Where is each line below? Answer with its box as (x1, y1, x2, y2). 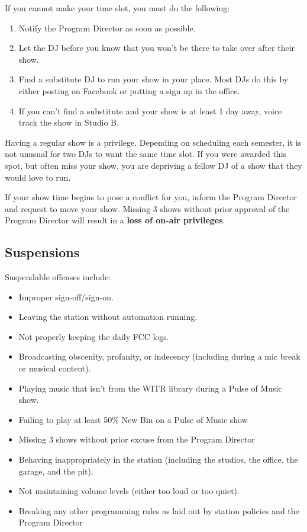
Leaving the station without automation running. (18, 310, 198, 323)
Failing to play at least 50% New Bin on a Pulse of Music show (18, 413, 248, 425)
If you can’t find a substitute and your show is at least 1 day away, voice (18, 104, 282, 117)
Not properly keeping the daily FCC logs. (18, 330, 169, 342)
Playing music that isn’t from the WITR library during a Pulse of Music (18, 382, 282, 394)
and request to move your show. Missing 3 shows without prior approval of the (5, 202, 290, 214)
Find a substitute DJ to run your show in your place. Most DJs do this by (18, 73, 289, 85)
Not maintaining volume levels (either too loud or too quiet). (18, 485, 240, 497)
